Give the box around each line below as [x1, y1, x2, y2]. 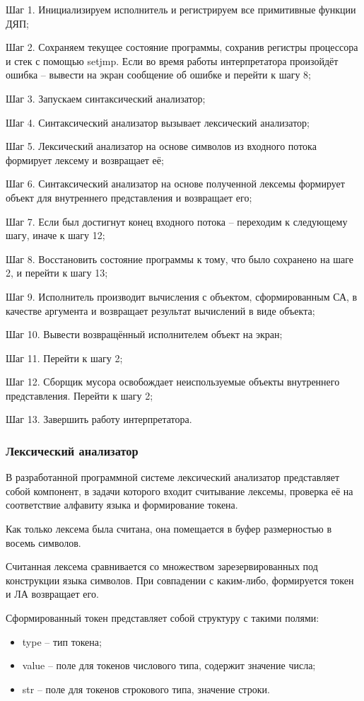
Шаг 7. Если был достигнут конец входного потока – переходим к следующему [6, 214, 348, 228]
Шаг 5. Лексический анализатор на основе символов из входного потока [6, 139, 317, 153]
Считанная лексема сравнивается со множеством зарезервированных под [6, 559, 318, 574]
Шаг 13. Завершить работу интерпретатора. [6, 412, 192, 427]
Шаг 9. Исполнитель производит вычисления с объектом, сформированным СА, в [6, 289, 358, 303]
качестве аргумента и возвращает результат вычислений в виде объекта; [6, 303, 315, 318]
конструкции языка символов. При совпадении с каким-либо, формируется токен [6, 572, 354, 587]
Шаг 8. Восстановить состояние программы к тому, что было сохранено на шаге [6, 251, 354, 266]
